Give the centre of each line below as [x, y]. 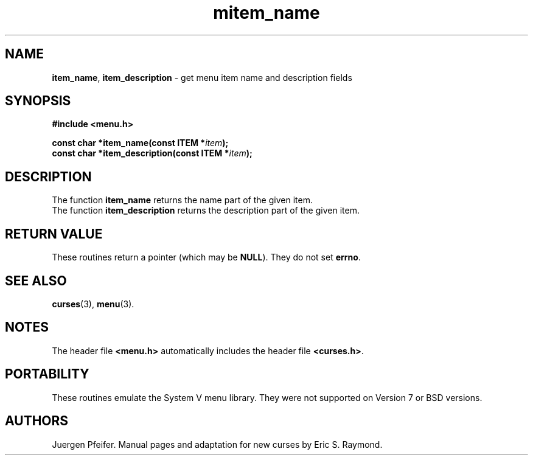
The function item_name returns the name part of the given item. [182, 200]
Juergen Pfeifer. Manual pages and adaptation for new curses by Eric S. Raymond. [217, 444]
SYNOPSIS [38, 101]
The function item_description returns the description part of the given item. [206, 211]
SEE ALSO [36, 281]
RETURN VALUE [54, 234]
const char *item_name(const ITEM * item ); [140, 143]
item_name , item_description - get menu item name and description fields [202, 77]
